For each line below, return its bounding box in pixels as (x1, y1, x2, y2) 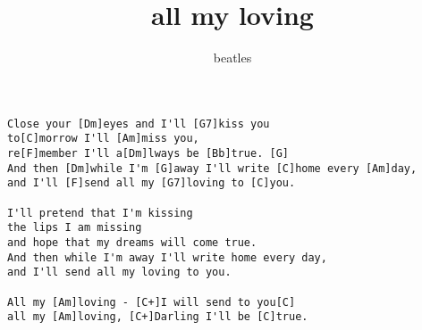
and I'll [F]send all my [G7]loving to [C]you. (7, 177, 296, 190)
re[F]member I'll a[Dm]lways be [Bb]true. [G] (7, 147, 289, 161)
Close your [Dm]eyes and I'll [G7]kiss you (7, 117, 270, 130)
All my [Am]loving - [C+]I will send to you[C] (7, 295, 296, 309)
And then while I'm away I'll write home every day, (7, 251, 327, 264)
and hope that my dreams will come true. (7, 235, 257, 249)
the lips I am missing (7, 221, 142, 235)
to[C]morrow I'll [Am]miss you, (7, 132, 199, 145)
